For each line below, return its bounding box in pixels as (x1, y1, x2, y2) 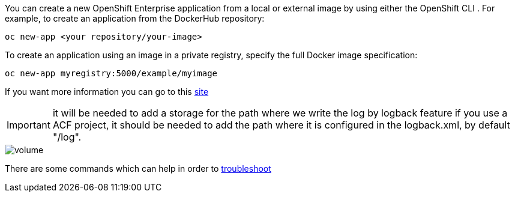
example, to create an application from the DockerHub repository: (5, 13, 265, 23)
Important (7, 119, 50, 131)
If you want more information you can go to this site (5, 86, 209, 97)
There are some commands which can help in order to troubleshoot (5, 163, 271, 174)
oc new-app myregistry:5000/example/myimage (5, 68, 218, 78)
